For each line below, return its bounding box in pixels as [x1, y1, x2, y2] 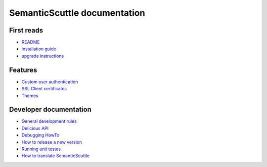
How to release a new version [21, 139, 82, 145]
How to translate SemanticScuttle [21, 153, 90, 159]
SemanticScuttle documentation [9, 7, 145, 18]
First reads [9, 26, 43, 34]
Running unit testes [21, 146, 61, 152]
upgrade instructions [21, 53, 64, 59]
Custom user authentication [21, 79, 79, 85]
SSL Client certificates [21, 86, 67, 92]
